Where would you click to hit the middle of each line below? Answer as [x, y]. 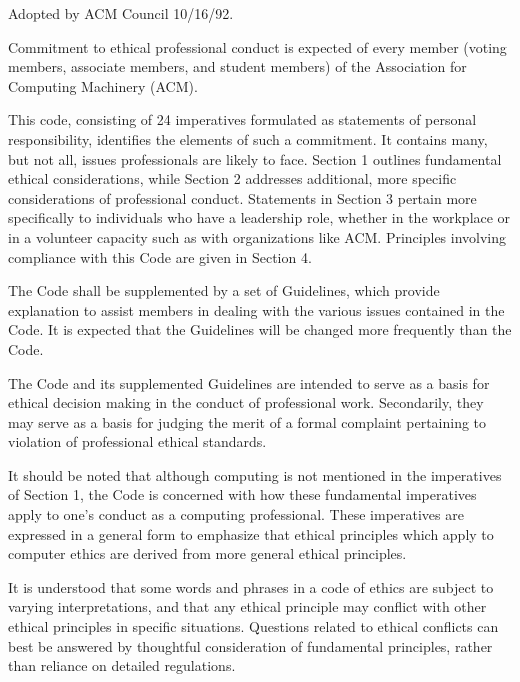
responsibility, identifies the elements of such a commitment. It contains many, [248, 138]
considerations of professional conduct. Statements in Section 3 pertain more [242, 197]
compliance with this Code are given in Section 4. [160, 256]
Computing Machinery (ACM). [103, 85]
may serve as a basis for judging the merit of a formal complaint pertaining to [247, 421]
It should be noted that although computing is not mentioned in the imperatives [255, 474]
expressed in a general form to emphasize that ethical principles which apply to [251, 533]
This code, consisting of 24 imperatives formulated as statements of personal [242, 119]
